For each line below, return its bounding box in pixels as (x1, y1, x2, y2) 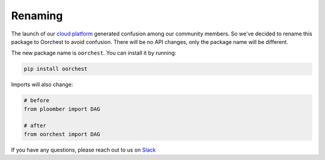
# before (23, 97, 50, 104)
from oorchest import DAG (23, 131, 101, 138)
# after (23, 122, 46, 129)
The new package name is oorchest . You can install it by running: (11, 49, 177, 57)
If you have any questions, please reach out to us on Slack (11, 146, 156, 153)
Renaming (11, 9, 63, 22)
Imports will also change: (11, 81, 73, 88)
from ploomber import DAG (23, 105, 101, 112)
